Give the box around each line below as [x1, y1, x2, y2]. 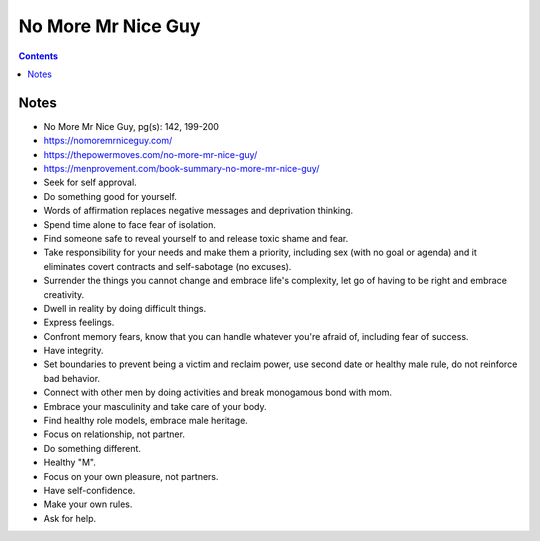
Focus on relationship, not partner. [43, 428, 185, 440]
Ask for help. [43, 512, 97, 524]
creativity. [43, 288, 85, 300]
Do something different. [43, 442, 142, 454]
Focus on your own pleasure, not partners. [43, 470, 219, 482]
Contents [18, 50, 59, 62]
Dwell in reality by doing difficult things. [43, 302, 207, 314]
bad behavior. [43, 372, 100, 384]
